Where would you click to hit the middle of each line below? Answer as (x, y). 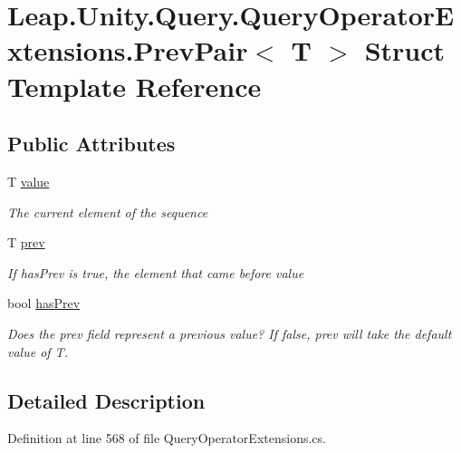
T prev (26, 242)
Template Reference (134, 86)
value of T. (38, 351)
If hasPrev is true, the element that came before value (156, 272)
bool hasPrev (44, 303)
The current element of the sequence (108, 212)
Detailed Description (106, 400)
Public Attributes (91, 144)
